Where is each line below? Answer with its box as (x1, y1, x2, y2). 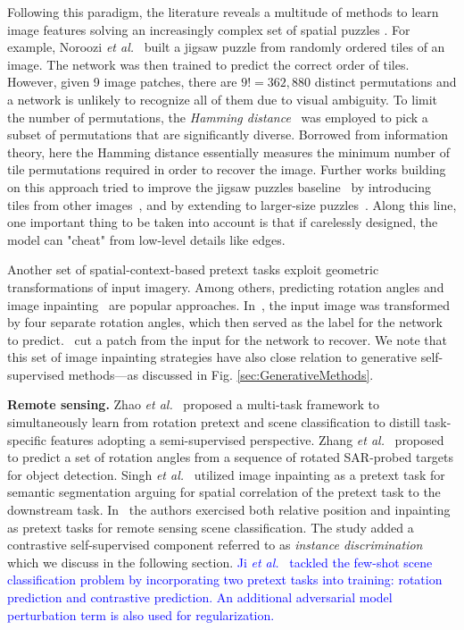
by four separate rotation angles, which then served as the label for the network (7, 313, 443, 332)
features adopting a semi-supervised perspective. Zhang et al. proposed (50, 430, 444, 449)
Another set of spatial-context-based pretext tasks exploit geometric (7, 260, 379, 279)
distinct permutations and (314, 72, 457, 91)
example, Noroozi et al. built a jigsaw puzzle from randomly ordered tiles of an (7, 38, 445, 56)
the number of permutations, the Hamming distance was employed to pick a (7, 107, 428, 126)
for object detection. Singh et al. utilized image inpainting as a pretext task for (7, 465, 445, 483)
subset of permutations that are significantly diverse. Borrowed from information (7, 125, 448, 144)
